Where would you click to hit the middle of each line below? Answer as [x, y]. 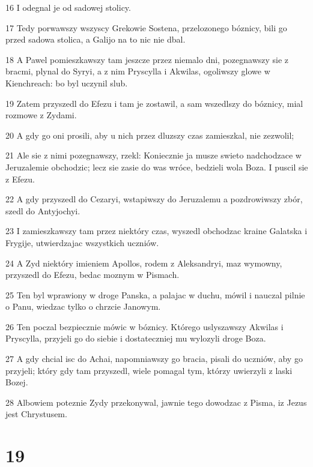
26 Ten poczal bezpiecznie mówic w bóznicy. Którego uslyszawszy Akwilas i [144, 326]
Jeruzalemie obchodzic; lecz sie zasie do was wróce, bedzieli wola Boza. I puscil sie [157, 167]
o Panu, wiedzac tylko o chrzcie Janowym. [83, 306]
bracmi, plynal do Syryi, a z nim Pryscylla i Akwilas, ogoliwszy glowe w [138, 71]
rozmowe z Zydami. [41, 115]
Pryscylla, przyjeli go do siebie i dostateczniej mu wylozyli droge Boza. [136, 338]
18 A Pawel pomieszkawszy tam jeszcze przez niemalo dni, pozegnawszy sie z [147, 59]
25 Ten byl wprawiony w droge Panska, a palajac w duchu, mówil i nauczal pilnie [155, 294]
